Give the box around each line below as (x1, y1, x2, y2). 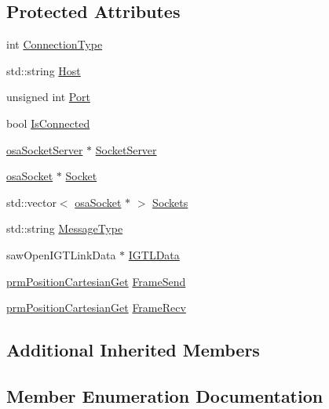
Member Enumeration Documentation (6, 383, 324, 407)
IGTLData (128, 246, 180, 262)
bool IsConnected (6, 114, 90, 131)
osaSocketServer (6, 141, 83, 157)
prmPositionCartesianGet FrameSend (6, 273, 186, 289)
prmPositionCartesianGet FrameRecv (6, 299, 186, 316)
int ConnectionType (6, 36, 103, 52)
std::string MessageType (6, 220, 123, 237)
